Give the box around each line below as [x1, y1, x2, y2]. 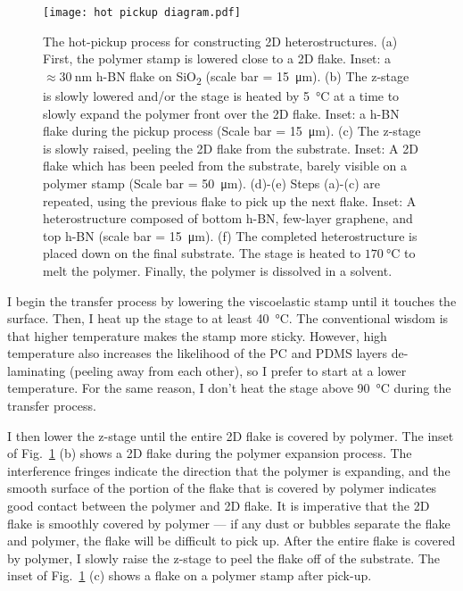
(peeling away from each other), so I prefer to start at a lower [70, 361, 407, 379]
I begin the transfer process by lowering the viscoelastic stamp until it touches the [7, 291, 457, 310]
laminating [7, 361, 66, 379]
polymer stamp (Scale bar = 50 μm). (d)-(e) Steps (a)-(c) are [43, 173, 380, 192]
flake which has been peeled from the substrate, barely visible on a [43, 156, 407, 175]
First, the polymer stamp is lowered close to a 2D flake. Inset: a [43, 49, 392, 68]
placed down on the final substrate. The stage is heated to [43, 244, 361, 262]
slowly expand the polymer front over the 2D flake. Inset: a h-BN [43, 104, 400, 122]
